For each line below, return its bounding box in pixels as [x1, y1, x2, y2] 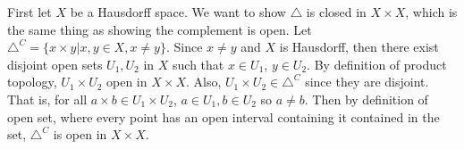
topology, [7, 72, 57, 91]
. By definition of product [307, 54, 447, 73]
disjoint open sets [7, 54, 103, 73]
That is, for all [7, 89, 88, 108]
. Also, [185, 72, 222, 91]
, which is [405, 3, 458, 21]
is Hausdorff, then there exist [279, 37, 439, 56]
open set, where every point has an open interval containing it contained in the [7, 107, 440, 126]
